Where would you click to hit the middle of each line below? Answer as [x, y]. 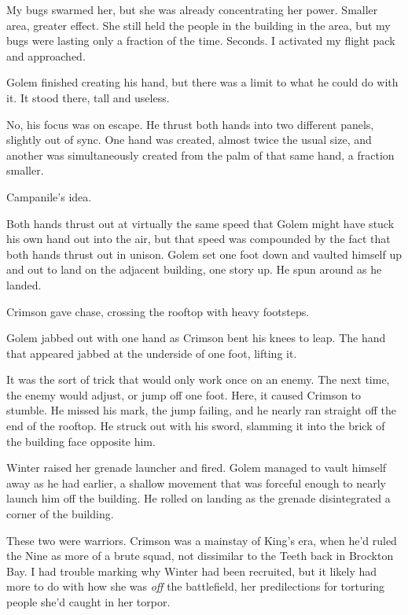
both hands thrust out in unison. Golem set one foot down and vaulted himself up [204, 254]
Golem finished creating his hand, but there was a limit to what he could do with [202, 82]
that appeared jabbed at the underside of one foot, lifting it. [152, 353]
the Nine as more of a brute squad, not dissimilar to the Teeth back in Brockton [200, 556]
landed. [24, 284]
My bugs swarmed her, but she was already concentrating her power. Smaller [192, 9]
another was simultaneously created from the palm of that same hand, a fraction [200, 155]
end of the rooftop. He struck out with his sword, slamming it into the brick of [196, 426]
